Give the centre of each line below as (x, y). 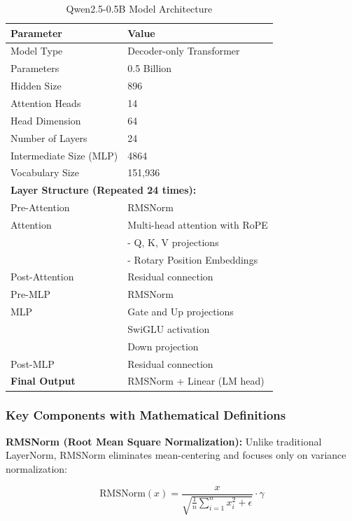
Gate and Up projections (181, 312)
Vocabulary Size (45, 172)
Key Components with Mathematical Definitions (146, 415)
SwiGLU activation (169, 328)
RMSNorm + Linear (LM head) (196, 381)
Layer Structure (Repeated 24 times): (104, 190)
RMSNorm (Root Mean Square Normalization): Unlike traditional (164, 441)
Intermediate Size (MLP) (64, 155)
